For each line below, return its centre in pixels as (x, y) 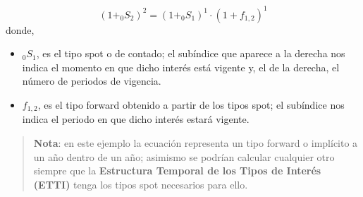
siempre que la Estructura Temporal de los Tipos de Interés (177, 171)
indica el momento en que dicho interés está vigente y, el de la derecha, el (181, 67)
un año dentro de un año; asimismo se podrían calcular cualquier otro (184, 156)
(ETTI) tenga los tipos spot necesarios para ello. (141, 184)
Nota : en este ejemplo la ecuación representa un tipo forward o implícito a (196, 142)
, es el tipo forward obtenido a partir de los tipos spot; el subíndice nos (191, 104)
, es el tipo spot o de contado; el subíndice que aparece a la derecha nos (191, 53)
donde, (20, 29)
